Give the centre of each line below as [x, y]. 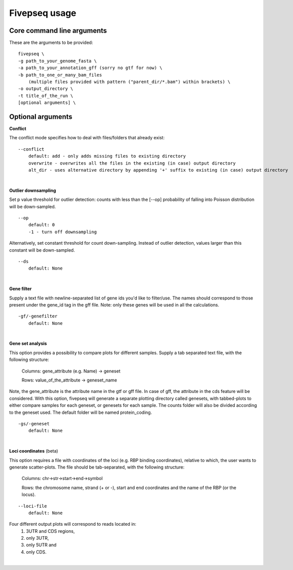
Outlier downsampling [33, 190]
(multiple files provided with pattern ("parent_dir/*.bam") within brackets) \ [129, 82]
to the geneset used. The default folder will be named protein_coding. [81, 412]
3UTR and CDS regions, [50, 531]
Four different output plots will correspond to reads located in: [73, 524]
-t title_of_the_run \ [46, 95]
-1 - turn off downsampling [62, 232]
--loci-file [33, 506]
